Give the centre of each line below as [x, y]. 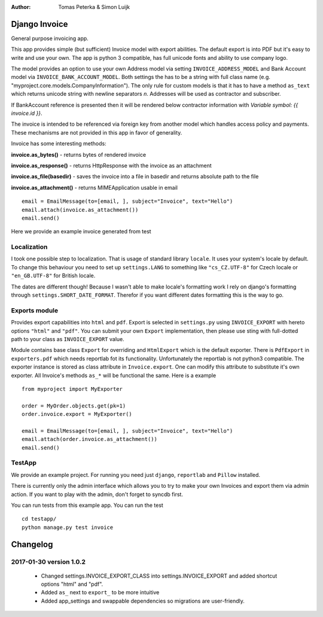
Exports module [35, 310]
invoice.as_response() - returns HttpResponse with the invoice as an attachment [111, 165]
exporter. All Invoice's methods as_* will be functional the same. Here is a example [114, 375]
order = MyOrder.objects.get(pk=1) [74, 406]
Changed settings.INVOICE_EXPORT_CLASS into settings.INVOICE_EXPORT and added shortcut [159, 576]
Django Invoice [39, 24]
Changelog [32, 544]
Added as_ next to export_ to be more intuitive [100, 592]
